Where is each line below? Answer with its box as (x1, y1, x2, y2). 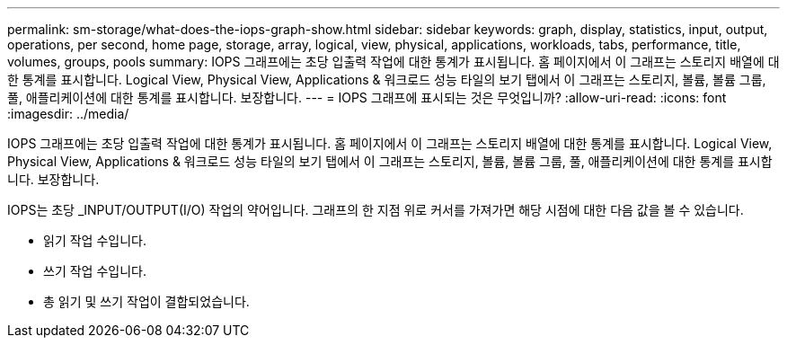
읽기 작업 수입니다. (43, 233, 146, 248)
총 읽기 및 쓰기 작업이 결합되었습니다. (43, 294, 250, 309)
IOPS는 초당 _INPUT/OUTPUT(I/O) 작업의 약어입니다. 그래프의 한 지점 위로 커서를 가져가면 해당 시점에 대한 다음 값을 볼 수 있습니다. (7, 202, 744, 217)
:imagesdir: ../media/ (7, 106, 129, 121)
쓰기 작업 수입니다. (43, 263, 146, 279)
